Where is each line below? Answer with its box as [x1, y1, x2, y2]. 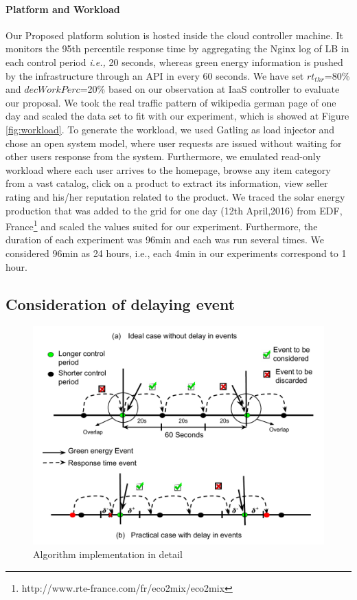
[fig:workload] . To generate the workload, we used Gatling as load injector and [5, 122, 335, 136]
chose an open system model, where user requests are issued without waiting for [5, 135, 342, 150]
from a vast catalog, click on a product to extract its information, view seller [5, 176, 328, 190]
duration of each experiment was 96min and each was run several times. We [5, 232, 324, 247]
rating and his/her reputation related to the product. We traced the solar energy [5, 189, 345, 203]
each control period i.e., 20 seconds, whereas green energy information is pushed [5, 54, 343, 69]
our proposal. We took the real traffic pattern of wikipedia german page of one [5, 95, 336, 109]
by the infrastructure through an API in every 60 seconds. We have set [5, 68, 304, 82]
